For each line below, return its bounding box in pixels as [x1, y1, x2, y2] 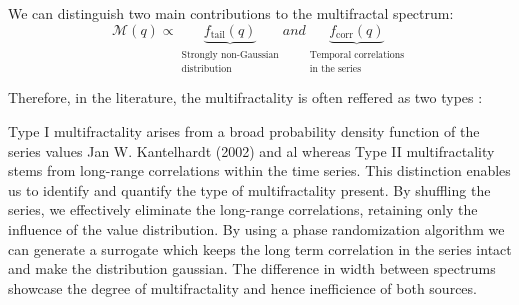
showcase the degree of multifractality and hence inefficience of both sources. [8, 277, 477, 298]
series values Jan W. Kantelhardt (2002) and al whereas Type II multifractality [8, 140, 495, 161]
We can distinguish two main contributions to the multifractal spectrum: [8, 3, 454, 23]
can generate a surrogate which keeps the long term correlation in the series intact [8, 238, 512, 259]
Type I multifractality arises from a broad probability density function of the [8, 121, 480, 142]
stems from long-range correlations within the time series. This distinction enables [8, 160, 511, 181]
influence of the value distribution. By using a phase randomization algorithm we [8, 219, 505, 240]
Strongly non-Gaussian [181, 49, 279, 60]
